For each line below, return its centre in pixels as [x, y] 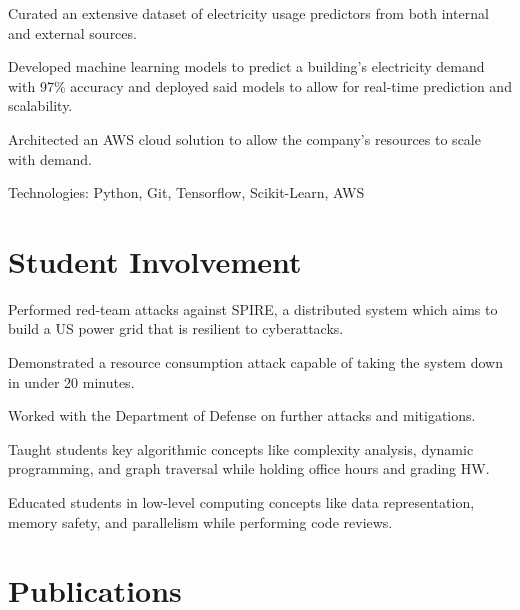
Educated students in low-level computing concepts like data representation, [241, 502]
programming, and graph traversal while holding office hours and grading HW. [249, 468]
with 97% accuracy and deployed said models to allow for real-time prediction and [260, 85]
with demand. [50, 158]
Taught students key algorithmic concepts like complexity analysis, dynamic [241, 448]
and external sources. [72, 32]
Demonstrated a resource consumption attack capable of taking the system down [255, 362]
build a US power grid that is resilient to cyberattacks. [176, 328]
